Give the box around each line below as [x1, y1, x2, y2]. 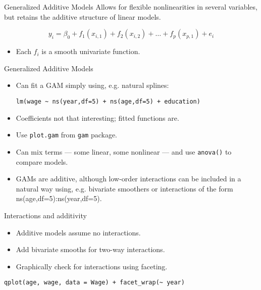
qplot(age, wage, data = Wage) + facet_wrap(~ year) [4, 279, 185, 286]
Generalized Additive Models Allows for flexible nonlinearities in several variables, [4, 2, 257, 12]
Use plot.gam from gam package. [16, 129, 118, 140]
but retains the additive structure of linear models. [4, 11, 161, 22]
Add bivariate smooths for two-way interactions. [16, 244, 165, 255]
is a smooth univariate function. [41, 46, 140, 57]
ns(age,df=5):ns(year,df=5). [16, 193, 102, 204]
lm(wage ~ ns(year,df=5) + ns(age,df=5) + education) [16, 98, 200, 105]
